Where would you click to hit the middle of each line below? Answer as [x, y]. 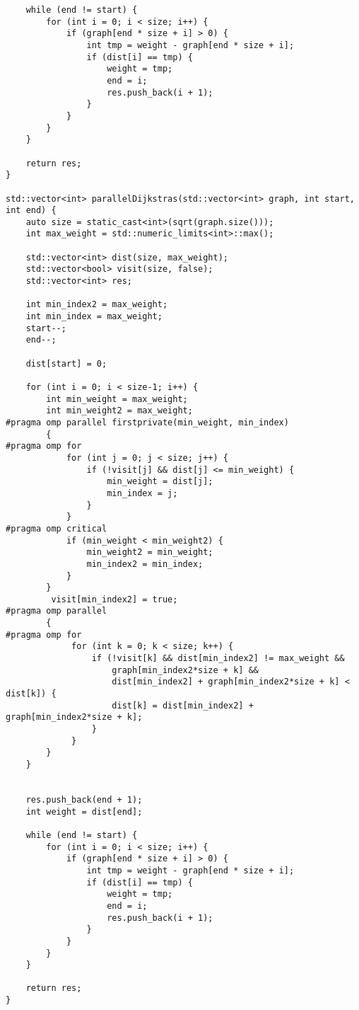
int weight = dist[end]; [84, 811]
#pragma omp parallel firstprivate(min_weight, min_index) [147, 422]
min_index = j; [142, 493]
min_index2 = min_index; [145, 564]
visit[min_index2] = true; [114, 599]
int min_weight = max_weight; [117, 399]
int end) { [31, 211]
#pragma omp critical [57, 528]
